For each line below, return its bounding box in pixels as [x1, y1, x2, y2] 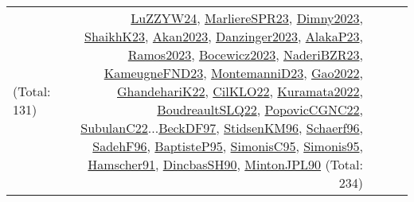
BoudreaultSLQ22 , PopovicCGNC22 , [157, 100, 363, 118]
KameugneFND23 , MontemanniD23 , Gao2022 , [103, 64, 363, 82]
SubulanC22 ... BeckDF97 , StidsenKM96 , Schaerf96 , [80, 118, 363, 137]
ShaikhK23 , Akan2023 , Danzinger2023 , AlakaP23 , [84, 27, 363, 45]
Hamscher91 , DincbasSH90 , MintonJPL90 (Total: [88, 155, 363, 173]
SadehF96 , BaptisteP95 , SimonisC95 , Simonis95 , [92, 137, 363, 155]
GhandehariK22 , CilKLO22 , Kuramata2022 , [117, 82, 363, 100]
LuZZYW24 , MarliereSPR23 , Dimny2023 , [131, 9, 363, 27]
